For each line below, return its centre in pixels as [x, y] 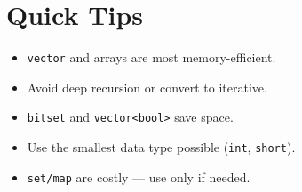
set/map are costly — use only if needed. [139, 176]
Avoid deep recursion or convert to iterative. [147, 87]
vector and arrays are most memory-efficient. [151, 57]
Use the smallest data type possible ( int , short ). [161, 147]
